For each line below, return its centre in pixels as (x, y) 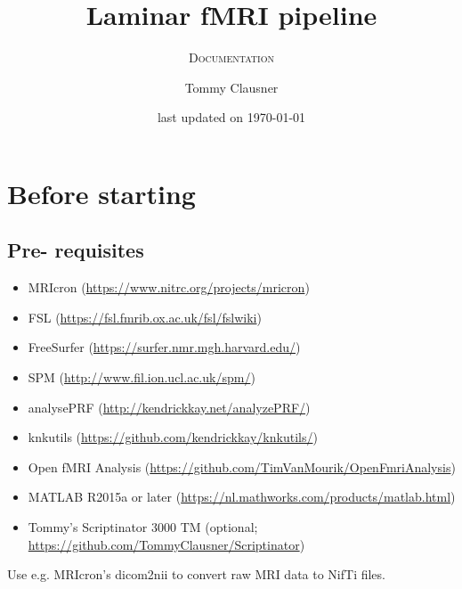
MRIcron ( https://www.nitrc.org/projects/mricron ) (169, 287)
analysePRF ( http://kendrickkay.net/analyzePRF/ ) (169, 407)
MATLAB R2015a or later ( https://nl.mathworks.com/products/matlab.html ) (242, 497)
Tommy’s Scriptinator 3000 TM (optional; (143, 527)
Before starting (101, 193)
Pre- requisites (76, 250)
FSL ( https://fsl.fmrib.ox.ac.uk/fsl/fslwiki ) (145, 317)
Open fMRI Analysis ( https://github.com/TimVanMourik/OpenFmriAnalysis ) (242, 466)
